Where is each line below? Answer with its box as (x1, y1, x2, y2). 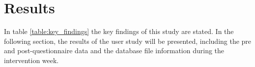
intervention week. (4, 55, 59, 65)
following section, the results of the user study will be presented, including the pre (4, 35, 252, 46)
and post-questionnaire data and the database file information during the (4, 45, 225, 56)
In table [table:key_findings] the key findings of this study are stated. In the (4, 26, 234, 36)
